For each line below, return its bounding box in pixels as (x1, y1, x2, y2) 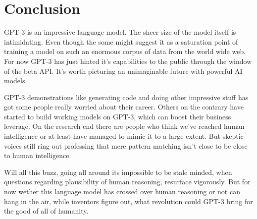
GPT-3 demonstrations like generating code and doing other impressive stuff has (4, 92, 249, 102)
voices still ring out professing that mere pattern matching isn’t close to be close (4, 140, 248, 151)
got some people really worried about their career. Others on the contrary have (4, 102, 244, 112)
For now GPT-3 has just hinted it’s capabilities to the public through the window (4, 55, 252, 66)
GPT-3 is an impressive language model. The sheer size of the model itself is (4, 27, 236, 37)
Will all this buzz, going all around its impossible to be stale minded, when (4, 166, 232, 177)
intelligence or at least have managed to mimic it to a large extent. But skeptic (4, 131, 244, 141)
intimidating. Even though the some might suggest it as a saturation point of (4, 36, 238, 47)
